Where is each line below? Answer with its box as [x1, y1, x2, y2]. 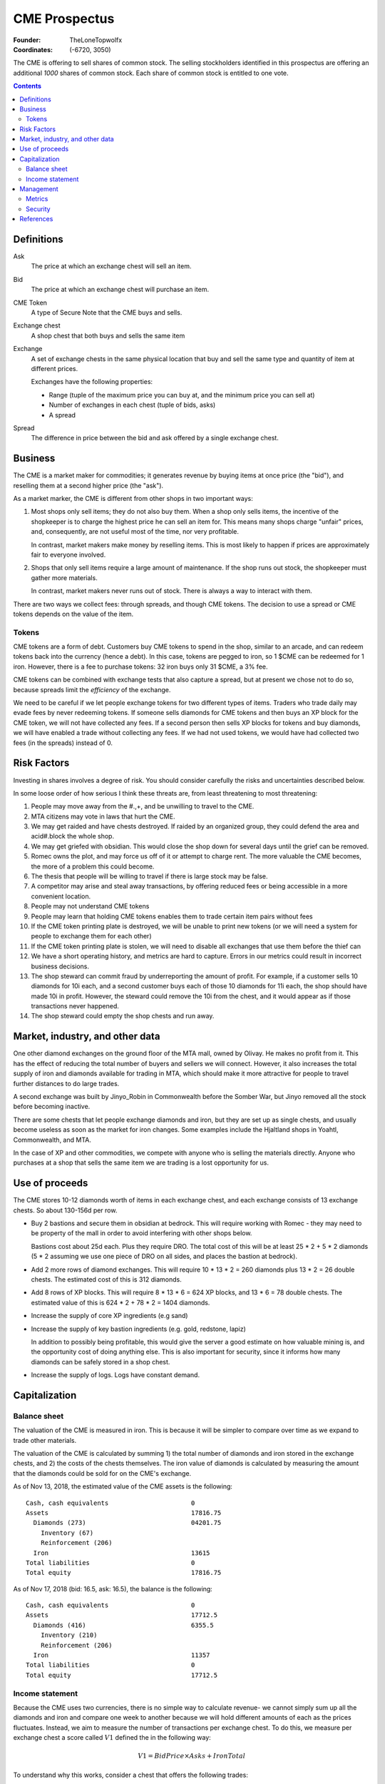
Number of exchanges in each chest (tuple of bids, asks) [48, 400, 216, 410]
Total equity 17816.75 [26, 1568, 222, 1577]
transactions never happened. [31, 1002, 119, 1010]
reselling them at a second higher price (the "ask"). [13, 481, 164, 490]
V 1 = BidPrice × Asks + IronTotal [138, 1752, 246, 1760]
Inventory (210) [40, 1631, 98, 1639]
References [19, 215, 53, 223]
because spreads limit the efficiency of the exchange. [13, 685, 171, 694]
